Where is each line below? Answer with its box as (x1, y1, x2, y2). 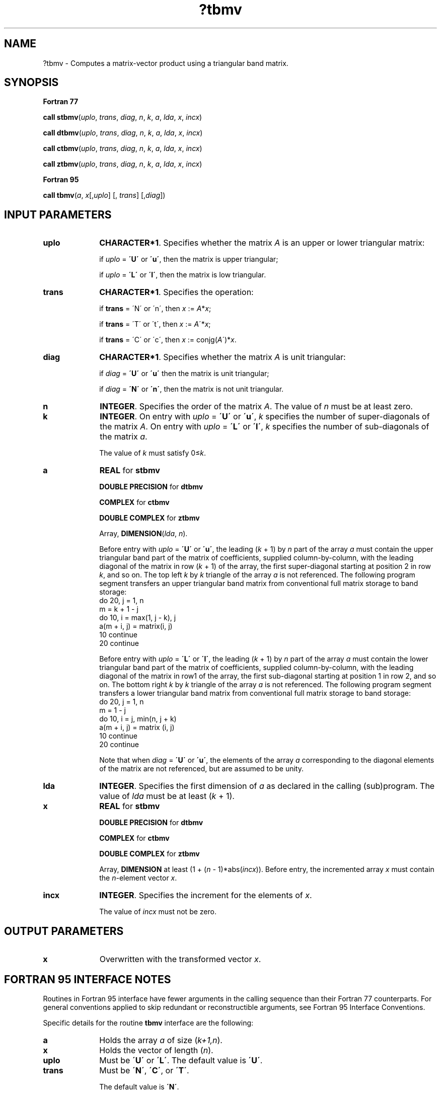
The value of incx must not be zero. (99, 907, 216, 916)
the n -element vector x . (99, 873, 177, 883)
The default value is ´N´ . (99, 1082, 179, 1091)
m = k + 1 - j (99, 605, 138, 614)
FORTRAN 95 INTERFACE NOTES (4, 973, 171, 986)
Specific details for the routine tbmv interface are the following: (43, 1018, 254, 1027)
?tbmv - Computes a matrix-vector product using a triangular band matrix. (43, 58, 288, 67)
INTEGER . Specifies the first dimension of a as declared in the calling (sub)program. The (99, 781, 435, 791)
